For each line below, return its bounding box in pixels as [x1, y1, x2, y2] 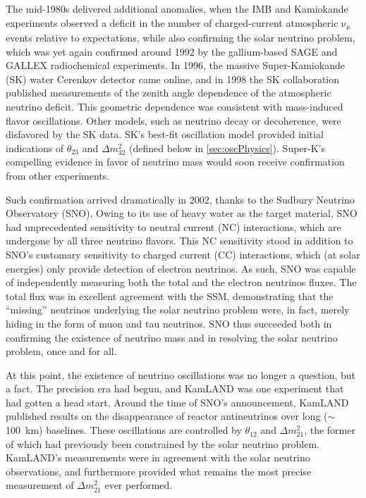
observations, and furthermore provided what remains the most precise [6, 463, 312, 478]
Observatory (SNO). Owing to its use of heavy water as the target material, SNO [6, 206, 358, 220]
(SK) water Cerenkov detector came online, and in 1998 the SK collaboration [6, 71, 340, 86]
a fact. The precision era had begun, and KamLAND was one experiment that [6, 381, 344, 396]
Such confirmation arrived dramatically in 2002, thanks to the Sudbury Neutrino [6, 192, 355, 206]
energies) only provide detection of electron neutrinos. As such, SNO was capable [6, 261, 356, 275]
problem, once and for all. [6, 344, 117, 359]
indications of [6, 140, 64, 155]
